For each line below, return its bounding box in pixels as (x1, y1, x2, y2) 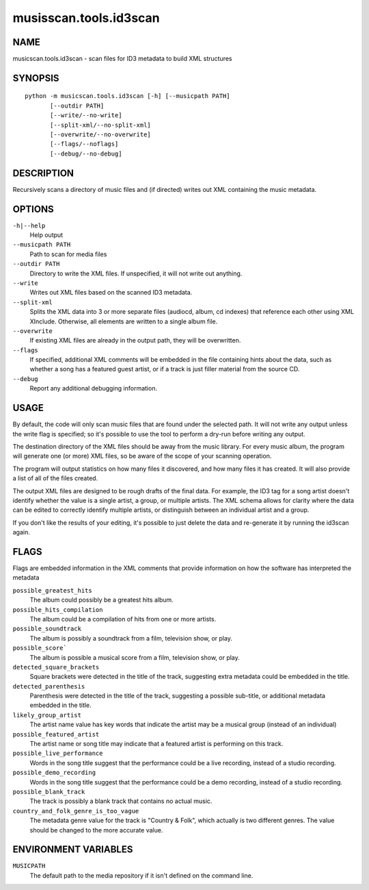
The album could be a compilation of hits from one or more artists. (29, 615, 217, 623)
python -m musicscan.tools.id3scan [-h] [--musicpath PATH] (25, 92, 230, 100)
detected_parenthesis (12, 682, 85, 690)
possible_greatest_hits (12, 586, 92, 594)
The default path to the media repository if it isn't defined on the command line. (29, 871, 254, 880)
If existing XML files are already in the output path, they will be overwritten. (29, 336, 241, 345)
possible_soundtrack (12, 625, 82, 633)
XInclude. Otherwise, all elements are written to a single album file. (29, 317, 218, 325)
